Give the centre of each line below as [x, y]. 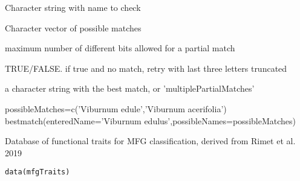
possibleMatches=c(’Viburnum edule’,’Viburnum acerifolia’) [116, 108]
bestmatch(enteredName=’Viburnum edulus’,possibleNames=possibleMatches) [150, 120]
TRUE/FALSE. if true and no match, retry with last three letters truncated [146, 68]
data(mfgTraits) [37, 172]
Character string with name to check [73, 7]
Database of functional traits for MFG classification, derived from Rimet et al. [150, 141]
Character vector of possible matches [73, 27]
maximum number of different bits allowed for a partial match [120, 48]
